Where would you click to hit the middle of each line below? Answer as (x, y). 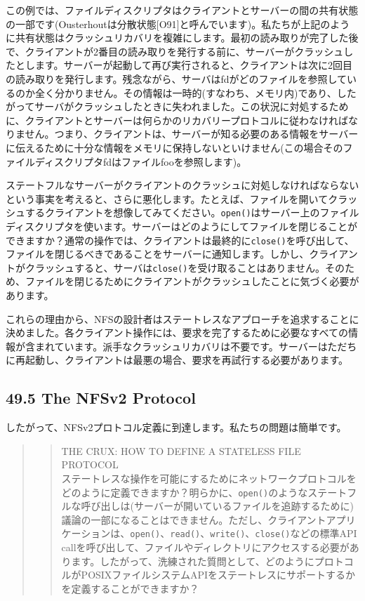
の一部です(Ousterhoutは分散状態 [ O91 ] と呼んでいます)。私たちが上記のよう (178, 24)
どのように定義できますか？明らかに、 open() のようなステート (204, 492)
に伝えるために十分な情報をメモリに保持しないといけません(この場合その (174, 147)
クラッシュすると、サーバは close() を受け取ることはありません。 (175, 267)
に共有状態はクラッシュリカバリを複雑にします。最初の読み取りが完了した (177, 38)
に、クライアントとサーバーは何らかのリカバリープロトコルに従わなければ (177, 120)
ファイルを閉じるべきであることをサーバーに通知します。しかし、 (158, 254)
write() (228, 535)
